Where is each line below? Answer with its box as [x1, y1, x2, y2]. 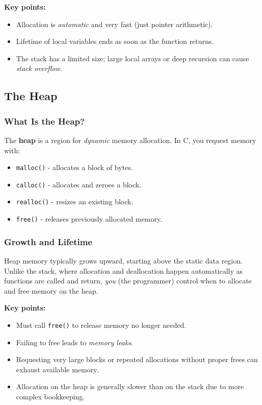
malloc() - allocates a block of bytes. [16, 162, 133, 173]
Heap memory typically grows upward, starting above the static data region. [4, 255, 243, 266]
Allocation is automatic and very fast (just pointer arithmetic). [16, 18, 213, 29]
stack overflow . [16, 63, 62, 74]
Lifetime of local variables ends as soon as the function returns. [16, 36, 214, 46]
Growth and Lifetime [4, 235, 93, 248]
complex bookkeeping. [16, 391, 85, 401]
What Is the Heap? [4, 114, 85, 127]
